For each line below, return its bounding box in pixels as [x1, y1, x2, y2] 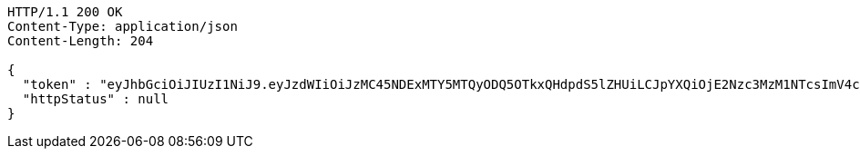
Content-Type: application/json [7, 19, 238, 34]
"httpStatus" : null [22, 92, 169, 106]
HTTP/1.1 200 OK [7, 5, 123, 19]
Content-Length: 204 [7, 34, 154, 48]
